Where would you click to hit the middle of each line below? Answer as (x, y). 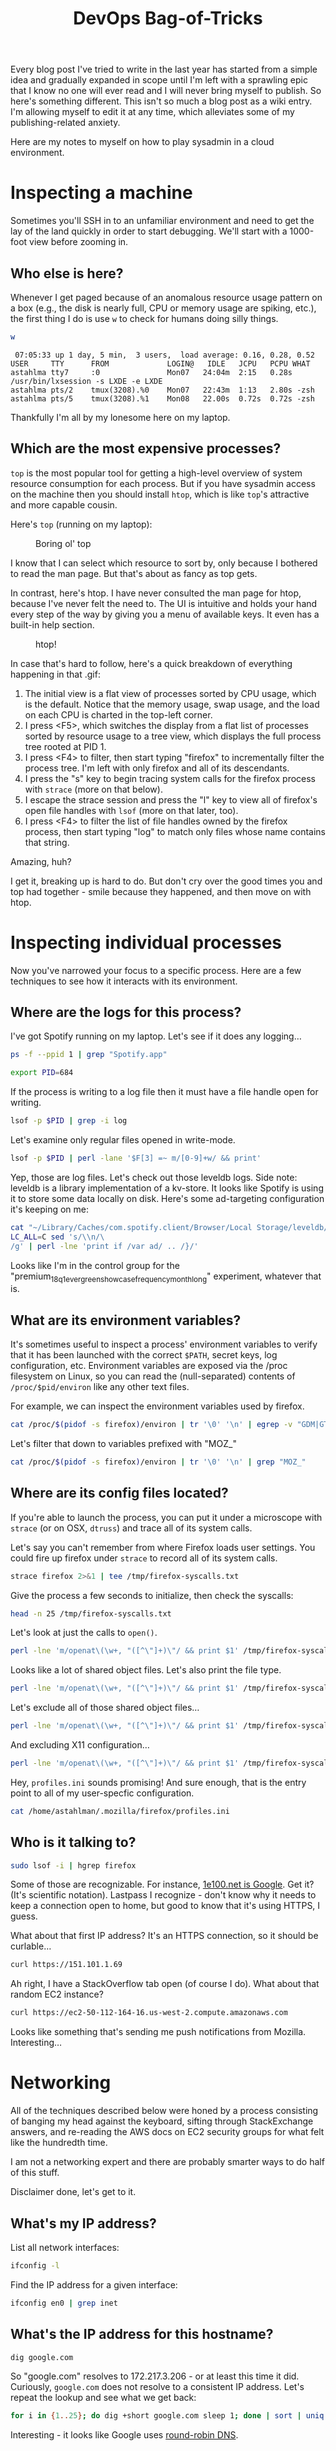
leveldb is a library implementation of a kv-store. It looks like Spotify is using (167, 1188)
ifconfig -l (35, 2265)
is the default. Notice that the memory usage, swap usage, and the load (172, 704)
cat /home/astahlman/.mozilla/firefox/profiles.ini (120, 1811)
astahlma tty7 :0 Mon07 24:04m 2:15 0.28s (151, 372)
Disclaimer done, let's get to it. (73, 2192)
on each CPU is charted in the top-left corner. (118, 714)
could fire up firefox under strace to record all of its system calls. (144, 1558)
